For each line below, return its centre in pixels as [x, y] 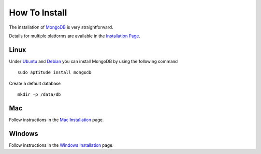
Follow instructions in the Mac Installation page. [56, 120]
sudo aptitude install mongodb [55, 72]
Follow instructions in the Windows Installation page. [61, 145]
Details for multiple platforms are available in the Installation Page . [75, 36]
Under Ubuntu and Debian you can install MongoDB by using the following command [94, 61]
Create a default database [35, 83]
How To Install [38, 13]
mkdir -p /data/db [39, 95]
